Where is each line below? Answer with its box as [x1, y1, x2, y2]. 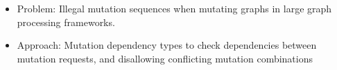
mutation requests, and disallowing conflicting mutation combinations [17, 51, 313, 65]
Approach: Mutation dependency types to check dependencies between [17, 38, 317, 52]
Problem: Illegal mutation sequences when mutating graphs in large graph [17, 1, 332, 15]
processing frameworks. [17, 14, 115, 29]
